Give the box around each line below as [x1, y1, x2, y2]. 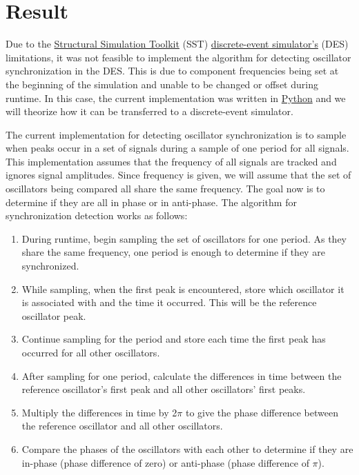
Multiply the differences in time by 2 [21, 405, 177, 419]
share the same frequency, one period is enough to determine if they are [21, 245, 325, 259]
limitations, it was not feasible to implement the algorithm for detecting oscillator [6, 50, 351, 64]
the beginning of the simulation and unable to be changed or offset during [6, 77, 318, 91]
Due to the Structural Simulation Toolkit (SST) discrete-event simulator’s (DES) [6, 37, 349, 51]
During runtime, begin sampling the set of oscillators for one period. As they [21, 231, 347, 245]
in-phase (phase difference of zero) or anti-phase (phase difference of [21, 455, 309, 469]
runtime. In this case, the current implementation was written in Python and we [6, 90, 346, 105]
